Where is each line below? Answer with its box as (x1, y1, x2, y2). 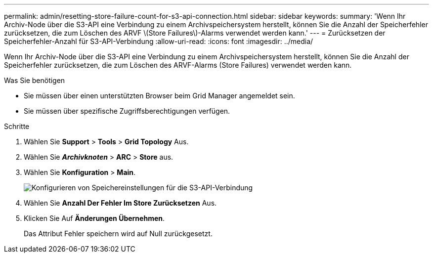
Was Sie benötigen (4, 76, 65, 85)
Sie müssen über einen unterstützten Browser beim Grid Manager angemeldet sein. (24, 91, 295, 100)
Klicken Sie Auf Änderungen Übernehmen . (24, 214, 165, 222)
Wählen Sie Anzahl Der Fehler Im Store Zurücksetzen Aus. (24, 199, 217, 207)
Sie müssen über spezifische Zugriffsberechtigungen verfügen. (24, 107, 230, 115)
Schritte (4, 122, 30, 130)
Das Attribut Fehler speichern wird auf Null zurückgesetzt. (24, 229, 213, 238)
